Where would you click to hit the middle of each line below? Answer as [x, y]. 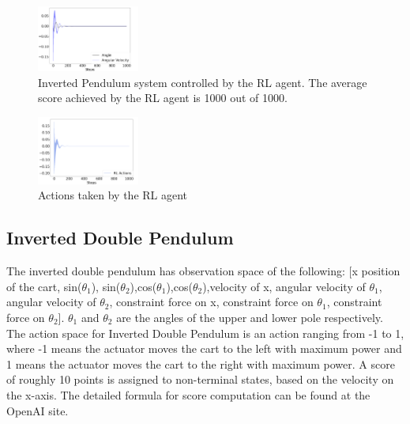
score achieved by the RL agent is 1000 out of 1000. [163, 98]
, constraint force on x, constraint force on [211, 302]
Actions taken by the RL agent [113, 195]
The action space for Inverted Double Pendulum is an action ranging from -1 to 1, [205, 333]
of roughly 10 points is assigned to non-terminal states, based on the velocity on [200, 379]
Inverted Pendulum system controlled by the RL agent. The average [203, 82]
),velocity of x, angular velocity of [284, 286]
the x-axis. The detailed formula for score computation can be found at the [188, 394]
